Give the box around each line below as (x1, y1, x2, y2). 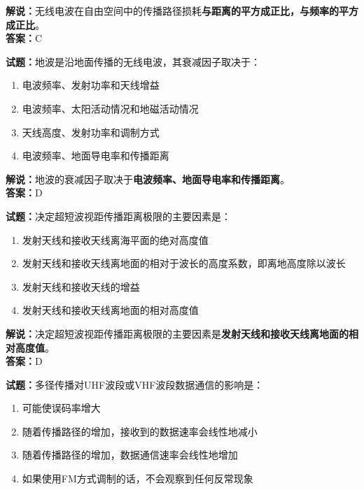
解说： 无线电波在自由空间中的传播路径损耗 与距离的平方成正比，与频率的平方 (6, 3, 358, 17)
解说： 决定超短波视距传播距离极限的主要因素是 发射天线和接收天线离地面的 (6, 326, 349, 340)
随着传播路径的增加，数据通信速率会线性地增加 (22, 447, 238, 462)
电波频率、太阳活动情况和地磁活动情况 (22, 101, 199, 115)
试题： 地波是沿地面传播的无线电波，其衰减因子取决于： (6, 54, 260, 69)
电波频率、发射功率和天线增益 (22, 78, 160, 92)
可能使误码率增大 (22, 401, 101, 415)
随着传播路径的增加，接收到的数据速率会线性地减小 (22, 424, 258, 438)
